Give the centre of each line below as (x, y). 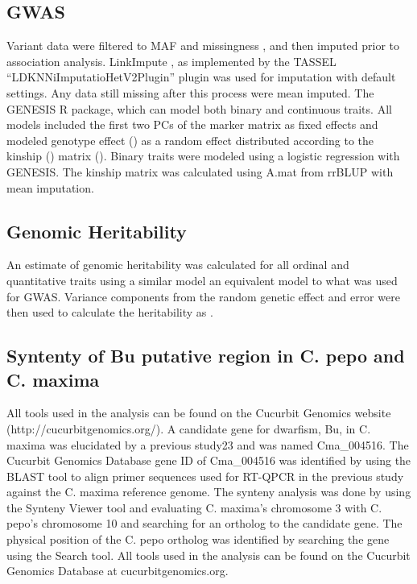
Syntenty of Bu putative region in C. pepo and (206, 356)
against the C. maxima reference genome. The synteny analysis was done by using (209, 492)
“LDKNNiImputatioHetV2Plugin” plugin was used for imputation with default (201, 77)
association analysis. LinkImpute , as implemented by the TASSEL (171, 61)
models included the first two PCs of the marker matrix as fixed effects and (192, 124)
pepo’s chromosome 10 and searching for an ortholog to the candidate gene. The (204, 523)
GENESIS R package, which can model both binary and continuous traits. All (199, 108)
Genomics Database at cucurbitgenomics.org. (118, 571)
